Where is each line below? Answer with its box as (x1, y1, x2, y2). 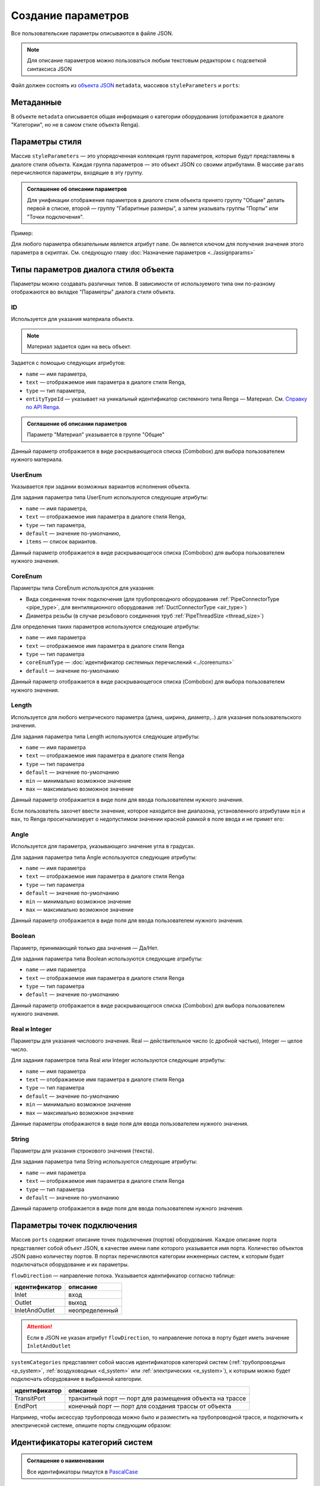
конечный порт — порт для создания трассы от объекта (68, 1402, 232, 1410)
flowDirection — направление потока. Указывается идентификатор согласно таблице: (11, 1272, 236, 1279)
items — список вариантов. (25, 538, 97, 545)
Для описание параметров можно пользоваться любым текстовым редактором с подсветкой (27, 57, 267, 64)
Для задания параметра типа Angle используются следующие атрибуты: (11, 854, 197, 861)
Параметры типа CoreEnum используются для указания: (11, 584, 155, 591)
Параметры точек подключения (11, 1220, 137, 1230)
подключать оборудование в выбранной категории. (11, 1375, 143, 1383)
